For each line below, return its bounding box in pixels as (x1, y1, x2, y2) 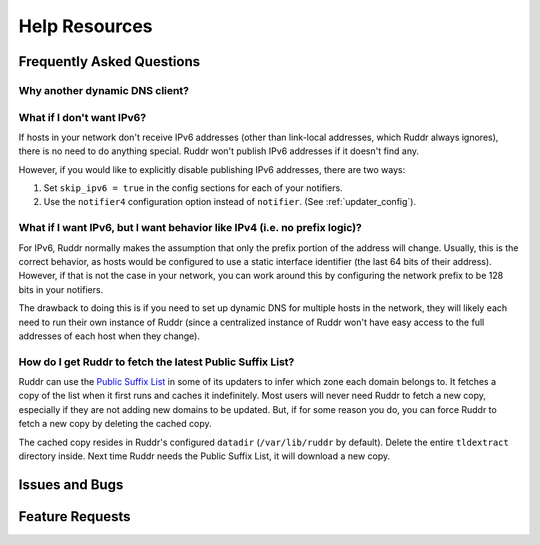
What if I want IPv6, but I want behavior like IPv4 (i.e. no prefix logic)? (18, 221, 362, 235)
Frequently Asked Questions (18, 53, 201, 70)
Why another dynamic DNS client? (18, 83, 190, 97)
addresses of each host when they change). (18, 330, 200, 342)
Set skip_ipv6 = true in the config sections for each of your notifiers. (43, 182, 344, 194)
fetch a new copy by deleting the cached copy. (18, 418, 212, 430)
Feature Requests (18, 508, 131, 525)
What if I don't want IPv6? (18, 110, 147, 124)
